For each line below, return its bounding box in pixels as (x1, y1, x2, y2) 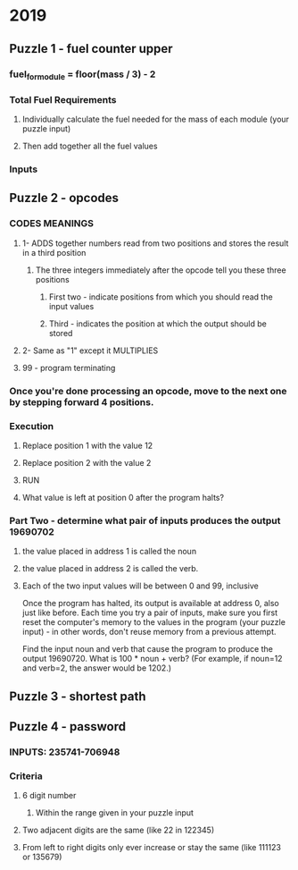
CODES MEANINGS (9, 217, 94, 230)
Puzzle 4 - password (9, 719, 127, 734)
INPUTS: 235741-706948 (9, 746, 120, 758)
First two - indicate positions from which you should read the (48, 291, 274, 302)
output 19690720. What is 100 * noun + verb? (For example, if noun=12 (21, 654, 283, 664)
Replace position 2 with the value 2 (21, 457, 152, 468)
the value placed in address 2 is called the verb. (21, 563, 199, 574)
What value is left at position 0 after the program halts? (21, 492, 225, 503)
